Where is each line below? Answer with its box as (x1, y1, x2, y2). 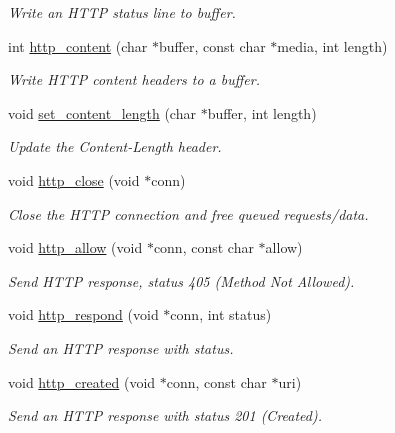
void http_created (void (8, 371, 156, 392)
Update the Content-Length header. (8, 136, 222, 157)
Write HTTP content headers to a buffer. (8, 69, 260, 90)
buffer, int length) (207, 102, 317, 123)
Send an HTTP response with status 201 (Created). (8, 405, 323, 426)
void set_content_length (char (8, 102, 196, 123)
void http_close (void (8, 169, 140, 190)
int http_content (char (8, 35, 148, 56)
